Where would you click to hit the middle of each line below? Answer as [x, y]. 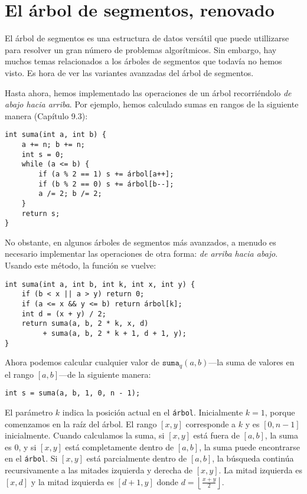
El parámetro [29, 412]
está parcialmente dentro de [137, 458]
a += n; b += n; [53, 144]
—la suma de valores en [252, 362]
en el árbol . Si [31, 458]
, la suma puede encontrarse [250, 446]
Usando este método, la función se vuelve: [81, 265]
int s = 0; [43, 154]
